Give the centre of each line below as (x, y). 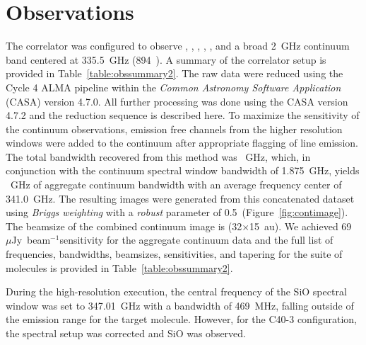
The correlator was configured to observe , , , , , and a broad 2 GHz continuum (178, 46)
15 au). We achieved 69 (301, 226)
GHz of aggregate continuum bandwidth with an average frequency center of (176, 185)
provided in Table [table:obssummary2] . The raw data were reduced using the (175, 73)
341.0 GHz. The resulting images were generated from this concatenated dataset (180, 198)
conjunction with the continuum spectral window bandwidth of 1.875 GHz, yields (183, 170)
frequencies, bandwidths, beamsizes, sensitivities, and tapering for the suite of (174, 254)
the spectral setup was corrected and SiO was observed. (126, 333)
